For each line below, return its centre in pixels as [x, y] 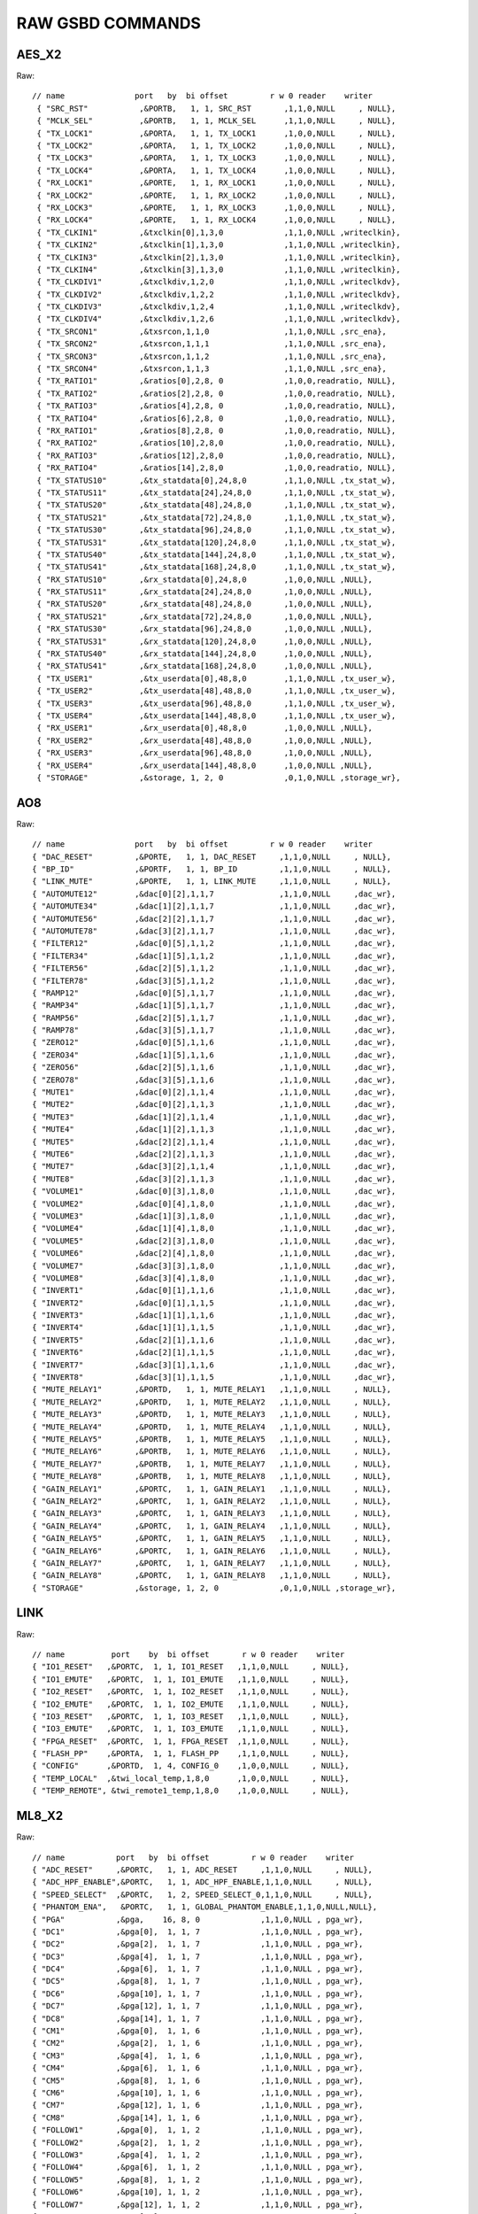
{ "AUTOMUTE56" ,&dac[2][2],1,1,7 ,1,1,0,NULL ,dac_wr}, [214, 918]
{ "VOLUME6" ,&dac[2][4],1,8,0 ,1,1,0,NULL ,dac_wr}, [214, 1254]
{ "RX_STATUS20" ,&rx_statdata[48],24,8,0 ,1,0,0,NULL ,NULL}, [205, 604]
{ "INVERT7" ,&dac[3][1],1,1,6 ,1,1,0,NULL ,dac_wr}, [214, 1365]
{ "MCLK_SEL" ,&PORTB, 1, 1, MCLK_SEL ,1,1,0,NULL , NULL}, [216, 121]
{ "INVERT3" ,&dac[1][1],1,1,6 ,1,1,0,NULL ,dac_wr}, [214, 1316]
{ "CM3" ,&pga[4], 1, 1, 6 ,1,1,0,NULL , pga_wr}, [198, 2055]
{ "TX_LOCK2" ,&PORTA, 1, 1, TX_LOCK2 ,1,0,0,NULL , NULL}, [216, 146]
